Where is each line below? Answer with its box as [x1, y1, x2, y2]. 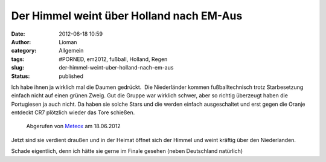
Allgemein [59, 47, 84, 54]
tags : [11, 55, 25, 63]
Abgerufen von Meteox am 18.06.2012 [26, 123, 121, 130]
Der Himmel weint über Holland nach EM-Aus [11, 9, 243, 22]
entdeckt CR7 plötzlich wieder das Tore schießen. [11, 109, 135, 116]
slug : [11, 64, 24, 71]
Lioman [59, 38, 78, 45]
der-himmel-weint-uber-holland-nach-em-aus [59, 64, 174, 71]
